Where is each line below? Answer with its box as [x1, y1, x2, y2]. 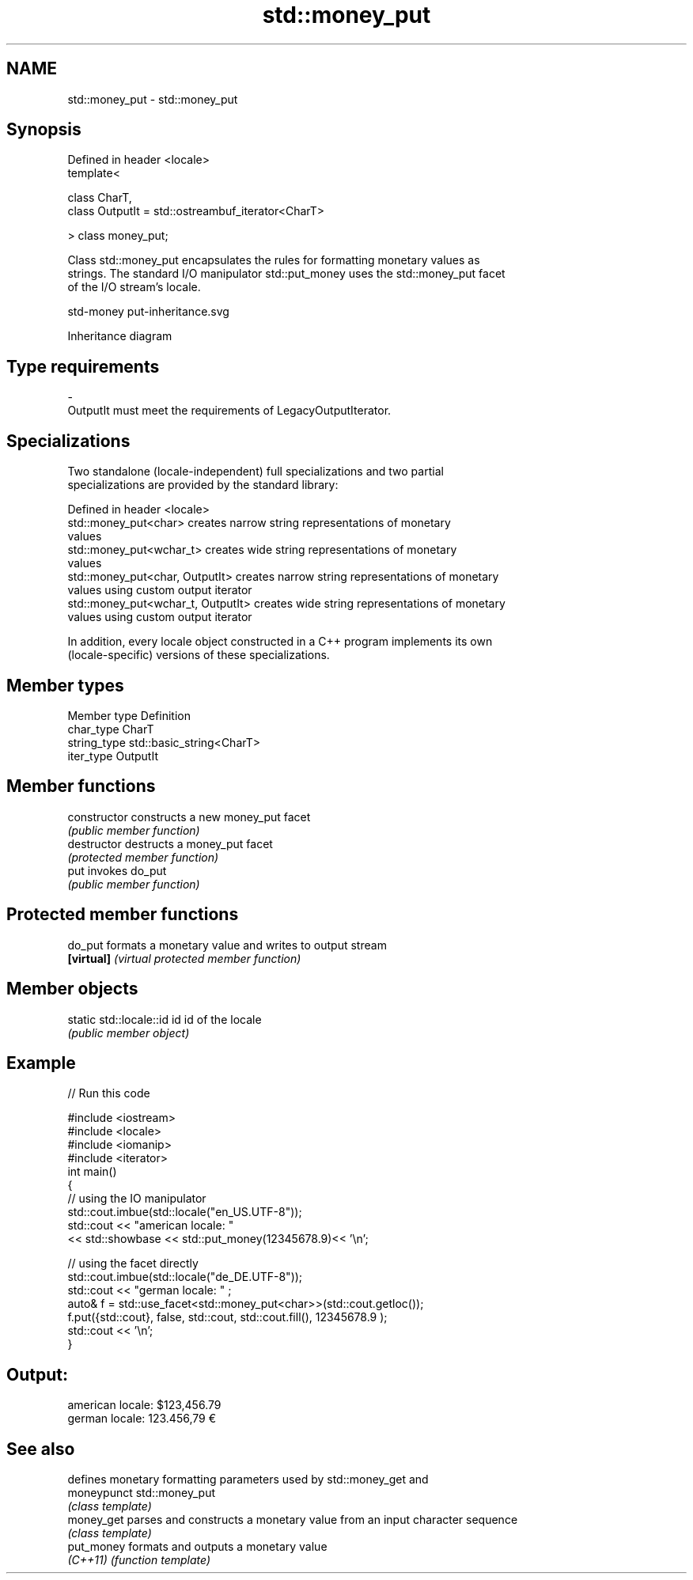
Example [6, 1052, 76, 1073]
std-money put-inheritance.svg [67, 305, 229, 319]
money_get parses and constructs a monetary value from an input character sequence [67, 1513, 518, 1527]
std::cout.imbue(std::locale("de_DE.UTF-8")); [67, 1270, 303, 1284]
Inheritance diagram [67, 329, 172, 343]
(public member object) [67, 1025, 190, 1040]
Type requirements [6, 356, 160, 377]
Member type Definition [67, 708, 191, 722]
